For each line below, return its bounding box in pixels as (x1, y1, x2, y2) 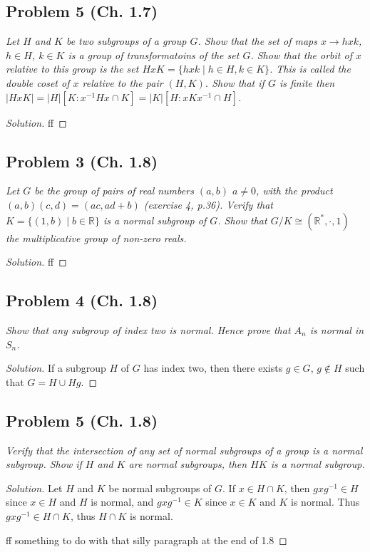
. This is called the (269, 61, 351, 76)
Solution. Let (6, 480, 63, 495)
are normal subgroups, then (128, 457, 247, 472)
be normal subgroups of (108, 480, 212, 495)
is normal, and (91, 494, 154, 509)
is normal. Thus (291, 494, 360, 509)
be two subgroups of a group (66, 33, 187, 48)
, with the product (256, 183, 333, 198)
